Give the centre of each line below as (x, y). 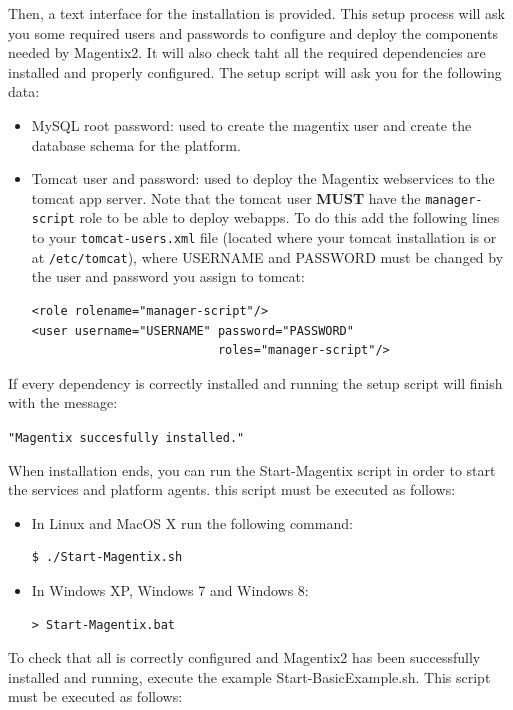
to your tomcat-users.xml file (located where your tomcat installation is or (264, 237)
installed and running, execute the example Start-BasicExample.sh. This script (249, 676)
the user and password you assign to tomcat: (168, 276)
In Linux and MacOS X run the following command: (192, 522)
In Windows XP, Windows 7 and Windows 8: (170, 589)
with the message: (63, 402)
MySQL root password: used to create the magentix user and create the (251, 124)
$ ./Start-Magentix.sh (107, 557)
